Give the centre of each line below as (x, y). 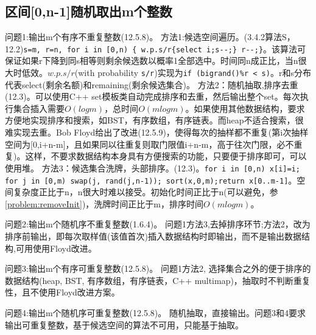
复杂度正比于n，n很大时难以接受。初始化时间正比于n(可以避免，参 (146, 192)
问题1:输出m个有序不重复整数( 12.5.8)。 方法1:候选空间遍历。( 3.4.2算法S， (150, 37)
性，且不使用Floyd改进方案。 (62, 292)
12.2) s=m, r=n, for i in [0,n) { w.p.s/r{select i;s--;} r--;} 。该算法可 (156, 48)
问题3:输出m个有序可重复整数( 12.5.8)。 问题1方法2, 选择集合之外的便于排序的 (158, 268)
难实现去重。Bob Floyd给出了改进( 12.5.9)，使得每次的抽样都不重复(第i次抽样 (157, 132)
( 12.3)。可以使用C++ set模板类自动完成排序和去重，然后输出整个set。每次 (153, 96)
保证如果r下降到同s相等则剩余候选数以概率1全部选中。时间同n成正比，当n (152, 60)
